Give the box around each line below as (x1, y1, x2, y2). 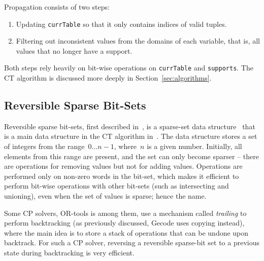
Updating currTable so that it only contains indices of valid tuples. (16, 18, 227, 29)
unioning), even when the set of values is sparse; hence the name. (4, 191, 207, 201)
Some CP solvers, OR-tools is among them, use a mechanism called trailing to (4, 207, 247, 218)
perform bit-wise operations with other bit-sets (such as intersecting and (4, 180, 229, 191)
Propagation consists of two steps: (4, 2, 110, 12)
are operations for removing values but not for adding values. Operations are (4, 161, 243, 171)
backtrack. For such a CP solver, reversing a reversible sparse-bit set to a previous (4, 237, 259, 248)
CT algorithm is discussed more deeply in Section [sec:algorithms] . (4, 72, 212, 83)
